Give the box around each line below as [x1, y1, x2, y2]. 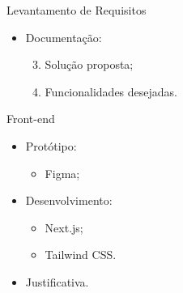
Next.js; [45, 219, 83, 236]
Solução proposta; [45, 56, 134, 73]
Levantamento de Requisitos [6, 2, 147, 18]
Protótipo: [25, 137, 77, 154]
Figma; [45, 164, 80, 181]
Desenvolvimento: [25, 192, 113, 209]
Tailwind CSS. [45, 246, 117, 263]
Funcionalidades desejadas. [45, 83, 177, 100]
